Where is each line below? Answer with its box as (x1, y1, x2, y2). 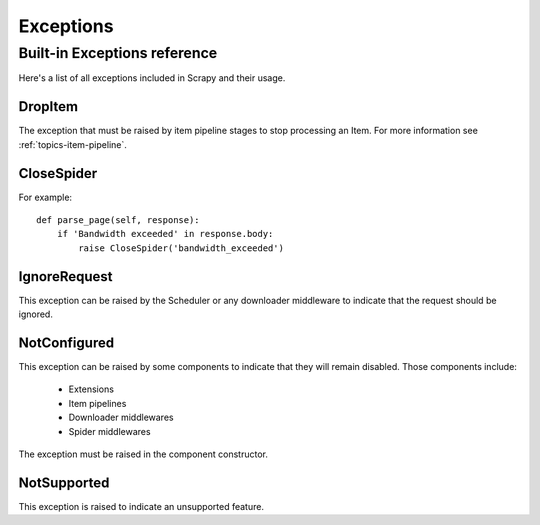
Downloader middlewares (68, 411, 174, 424)
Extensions (68, 383, 115, 395)
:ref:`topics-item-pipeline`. (18, 138, 127, 150)
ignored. (18, 308, 54, 320)
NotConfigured (18, 334, 115, 351)
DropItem (18, 98, 79, 115)
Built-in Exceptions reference (18, 44, 218, 62)
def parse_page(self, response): (36, 214, 200, 225)
